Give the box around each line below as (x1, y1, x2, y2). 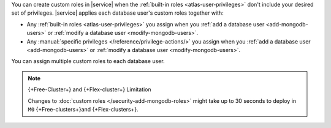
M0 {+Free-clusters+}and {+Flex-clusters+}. (28, 105, 139, 113)
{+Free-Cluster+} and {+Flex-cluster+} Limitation (28, 86, 151, 93)
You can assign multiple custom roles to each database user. (11, 58, 165, 65)
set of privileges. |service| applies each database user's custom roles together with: (11, 9, 224, 17)
